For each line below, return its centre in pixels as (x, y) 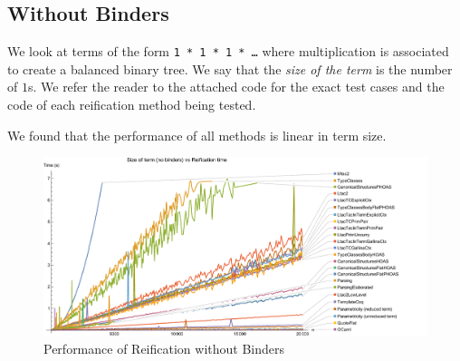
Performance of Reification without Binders (164, 349)
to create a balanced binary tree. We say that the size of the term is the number (230, 68)
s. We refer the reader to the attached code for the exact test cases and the (236, 87)
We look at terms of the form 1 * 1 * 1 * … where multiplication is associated (228, 51)
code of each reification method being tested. (132, 105)
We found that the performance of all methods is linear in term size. (197, 135)
